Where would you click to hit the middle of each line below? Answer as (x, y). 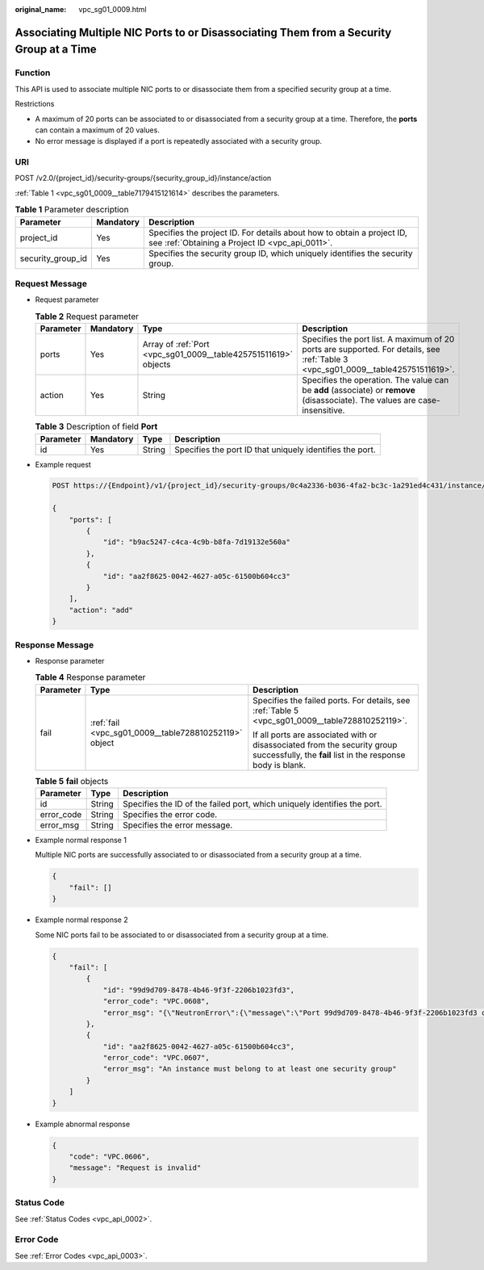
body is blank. (280, 765)
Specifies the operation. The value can (376, 380)
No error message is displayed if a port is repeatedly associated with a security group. (179, 141)
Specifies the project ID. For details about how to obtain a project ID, (278, 233)
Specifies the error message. (177, 825)
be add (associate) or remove (359, 390)
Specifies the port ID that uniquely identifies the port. (275, 450)
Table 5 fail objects (72, 781)
